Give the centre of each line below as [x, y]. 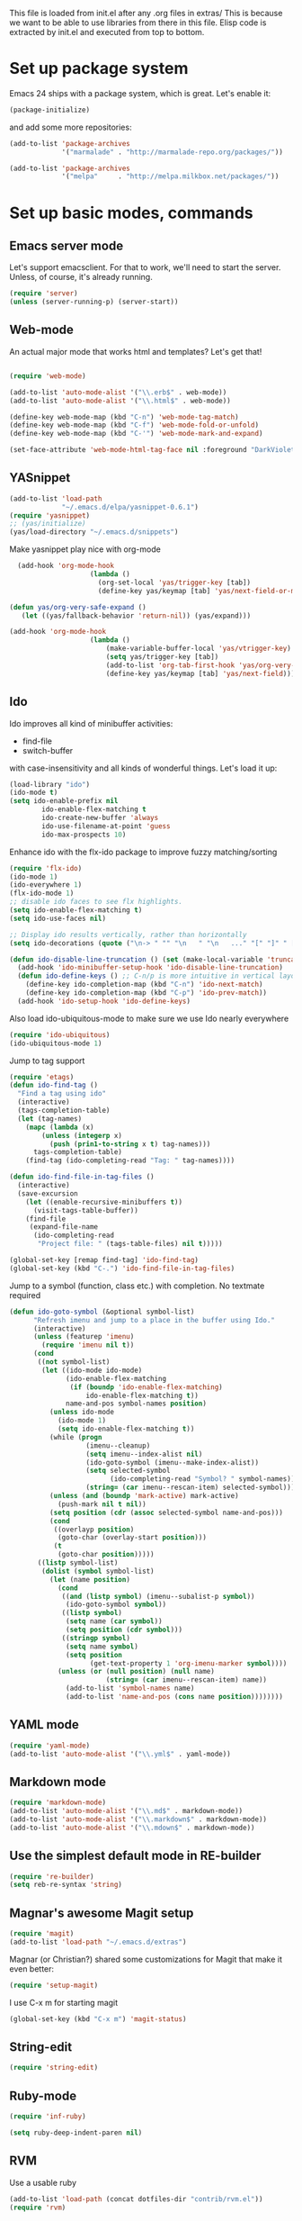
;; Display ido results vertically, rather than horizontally [128, 934]
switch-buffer [48, 750]
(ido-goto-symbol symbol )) [116, 1605]
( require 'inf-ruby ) [48, 2117]
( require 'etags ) [42, 1077]
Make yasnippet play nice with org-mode [85, 549]
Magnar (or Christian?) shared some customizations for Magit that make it [146, 1959]
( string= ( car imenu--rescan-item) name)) [187, 1680]
